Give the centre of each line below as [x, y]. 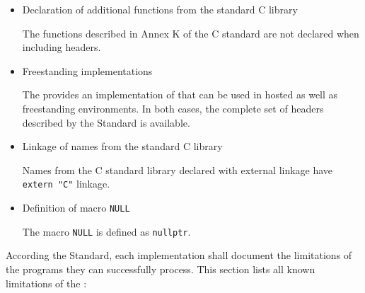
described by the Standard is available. [106, 122]
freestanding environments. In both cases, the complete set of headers [173, 108]
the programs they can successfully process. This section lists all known [161, 269]
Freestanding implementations [87, 70]
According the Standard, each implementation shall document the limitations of [179, 255]
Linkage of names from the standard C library [122, 146]
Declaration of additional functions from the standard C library [160, 9]
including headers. [62, 47]
